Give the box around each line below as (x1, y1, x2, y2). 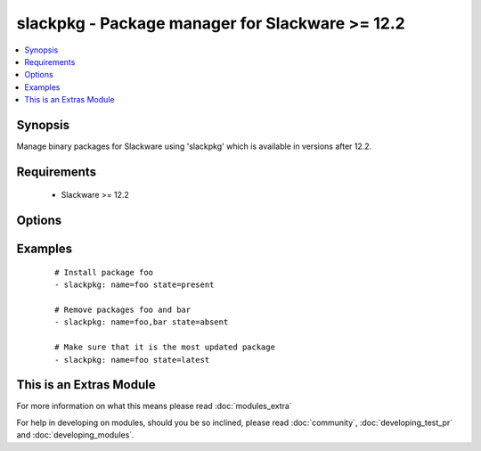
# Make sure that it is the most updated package (54, 342, 276, 352)
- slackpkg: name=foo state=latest (54, 355, 210, 365)
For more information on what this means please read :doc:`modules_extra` (16, 401, 293, 412)
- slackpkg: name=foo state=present (54, 280, 215, 290)
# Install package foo (54, 267, 154, 277)
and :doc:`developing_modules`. (16, 430, 135, 440)
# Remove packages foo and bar (54, 305, 192, 316)
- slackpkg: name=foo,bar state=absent (54, 317, 229, 327)
